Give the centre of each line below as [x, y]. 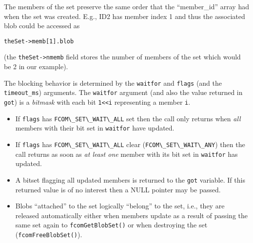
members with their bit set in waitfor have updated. [95, 128]
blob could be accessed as [42, 26]
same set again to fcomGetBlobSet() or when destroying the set [111, 225]
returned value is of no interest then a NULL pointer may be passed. [118, 189]
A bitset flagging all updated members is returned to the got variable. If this [130, 179]
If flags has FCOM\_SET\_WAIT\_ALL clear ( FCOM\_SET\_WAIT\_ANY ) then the [130, 144]
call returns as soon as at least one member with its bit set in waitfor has [126, 154]
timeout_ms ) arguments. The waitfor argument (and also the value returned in [123, 92]
